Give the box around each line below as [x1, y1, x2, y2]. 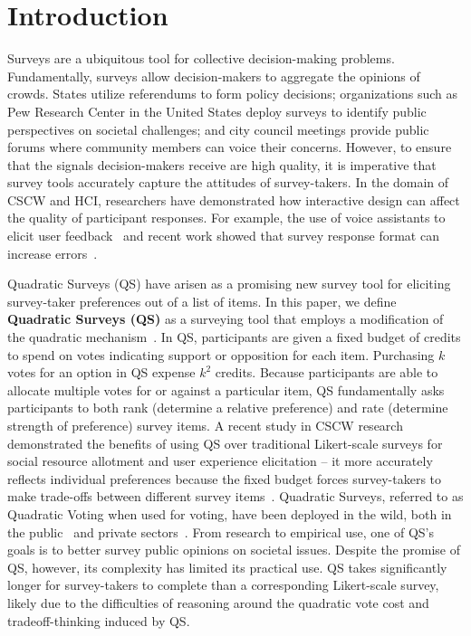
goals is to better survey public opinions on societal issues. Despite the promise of [7, 540, 460, 559]
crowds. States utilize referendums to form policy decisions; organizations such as [7, 84, 458, 103]
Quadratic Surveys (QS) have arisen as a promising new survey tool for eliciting [7, 274, 451, 293]
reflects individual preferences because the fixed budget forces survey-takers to [7, 469, 442, 488]
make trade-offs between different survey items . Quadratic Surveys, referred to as [7, 487, 464, 506]
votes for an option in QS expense [7, 363, 196, 382]
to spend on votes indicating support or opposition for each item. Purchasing [7, 345, 435, 364]
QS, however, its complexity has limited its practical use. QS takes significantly [7, 557, 447, 576]
